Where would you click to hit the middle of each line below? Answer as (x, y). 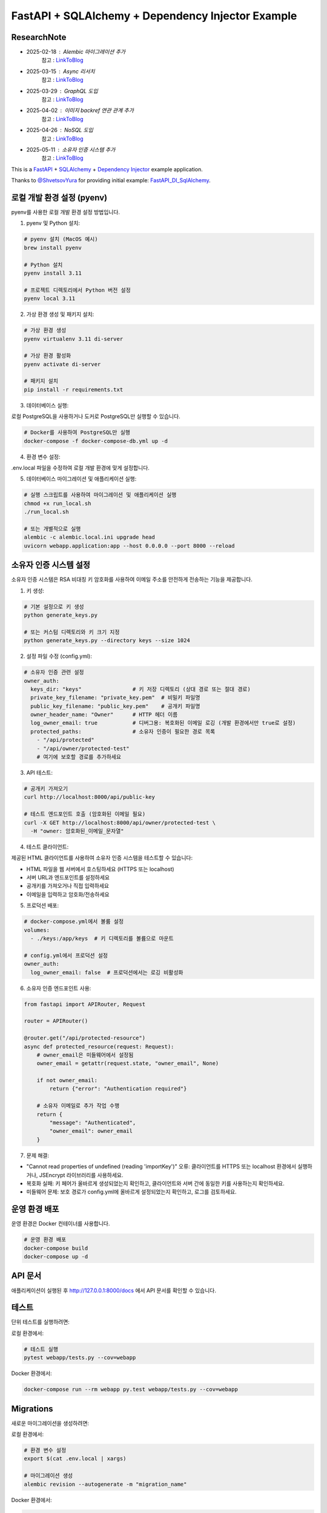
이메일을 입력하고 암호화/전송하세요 (68, 894)
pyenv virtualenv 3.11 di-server (74, 339)
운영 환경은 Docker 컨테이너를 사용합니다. (61, 1224)
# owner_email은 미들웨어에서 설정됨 (85, 1055)
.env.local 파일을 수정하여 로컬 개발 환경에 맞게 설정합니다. (80, 468)
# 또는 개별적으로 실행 (52, 529)
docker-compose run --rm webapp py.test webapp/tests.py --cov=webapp (131, 1390)
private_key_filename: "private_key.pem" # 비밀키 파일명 (115, 698)
